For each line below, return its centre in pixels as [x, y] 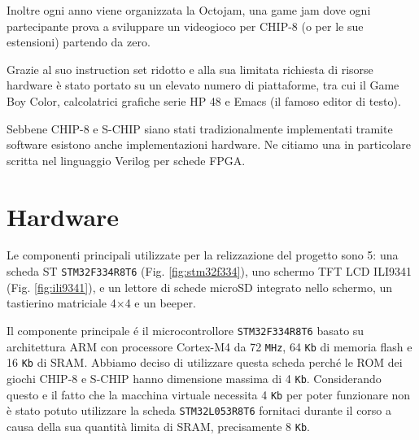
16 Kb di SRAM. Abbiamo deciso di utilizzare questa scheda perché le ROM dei [205, 362]
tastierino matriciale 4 [61, 303]
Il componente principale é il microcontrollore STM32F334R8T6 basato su [185, 330]
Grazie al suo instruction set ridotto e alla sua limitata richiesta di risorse [190, 69]
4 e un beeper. [160, 303]
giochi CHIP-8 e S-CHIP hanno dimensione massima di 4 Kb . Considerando [194, 378]
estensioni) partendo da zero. [79, 42]
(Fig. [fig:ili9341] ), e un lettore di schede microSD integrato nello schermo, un [199, 287]
